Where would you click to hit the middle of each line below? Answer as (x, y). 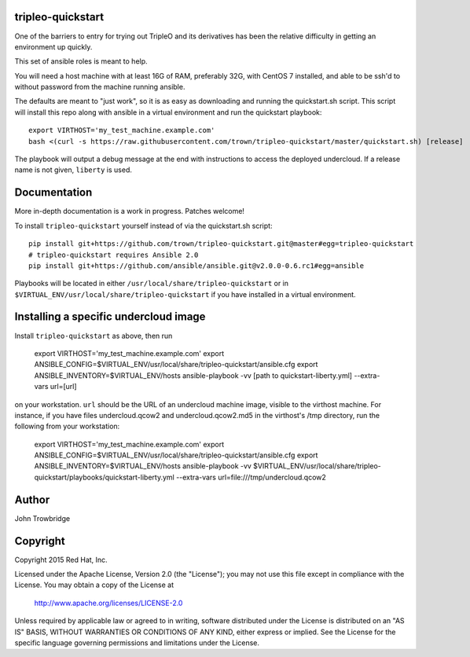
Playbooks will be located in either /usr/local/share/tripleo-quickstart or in (152, 284)
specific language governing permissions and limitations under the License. (137, 643)
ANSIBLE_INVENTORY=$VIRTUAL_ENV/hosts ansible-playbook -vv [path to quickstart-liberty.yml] (193, 375)
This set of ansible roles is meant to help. (81, 61)
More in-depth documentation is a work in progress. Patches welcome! (130, 211)
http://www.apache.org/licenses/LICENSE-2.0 (108, 603)
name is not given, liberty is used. (73, 170)
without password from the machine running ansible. (100, 87)
